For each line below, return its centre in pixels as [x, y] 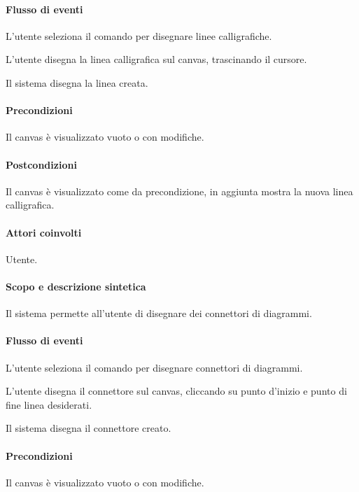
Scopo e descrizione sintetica [76, 286]
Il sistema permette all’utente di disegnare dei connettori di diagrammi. [159, 313]
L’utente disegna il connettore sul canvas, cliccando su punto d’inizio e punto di [176, 391]
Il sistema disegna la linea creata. [77, 82]
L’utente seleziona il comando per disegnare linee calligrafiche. [139, 35]
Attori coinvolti [44, 232]
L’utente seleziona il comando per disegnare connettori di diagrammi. [154, 367]
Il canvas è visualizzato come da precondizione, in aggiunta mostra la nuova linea [179, 191]
